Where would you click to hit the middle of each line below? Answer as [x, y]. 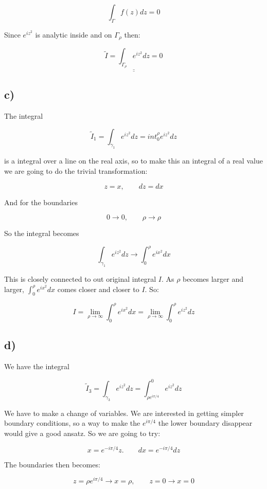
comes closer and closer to [98, 289]
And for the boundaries [41, 202]
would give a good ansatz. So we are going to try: [82, 433]
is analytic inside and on [74, 34]
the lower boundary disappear [205, 423]
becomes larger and [213, 279]
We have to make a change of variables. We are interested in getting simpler [124, 413]
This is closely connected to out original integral [80, 279]
